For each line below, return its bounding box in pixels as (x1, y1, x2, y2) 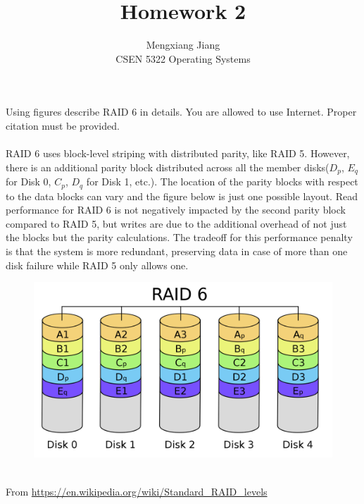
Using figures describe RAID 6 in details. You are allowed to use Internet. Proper (6, 104, 357, 119)
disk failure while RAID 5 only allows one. (6, 257, 189, 272)
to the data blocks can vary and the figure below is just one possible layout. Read (6, 188, 358, 203)
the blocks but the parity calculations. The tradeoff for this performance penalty (6, 230, 353, 245)
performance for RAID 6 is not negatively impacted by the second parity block (6, 202, 346, 217)
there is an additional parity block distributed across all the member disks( (6, 159, 330, 174)
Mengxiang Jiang (146, 37, 220, 52)
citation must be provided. (6, 118, 120, 133)
